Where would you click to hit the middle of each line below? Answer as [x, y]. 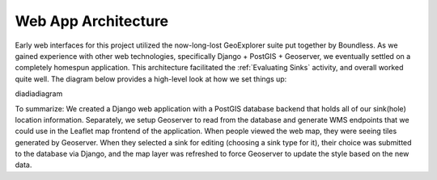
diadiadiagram [39, 94]
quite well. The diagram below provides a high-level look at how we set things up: [151, 79]
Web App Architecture [92, 21]
